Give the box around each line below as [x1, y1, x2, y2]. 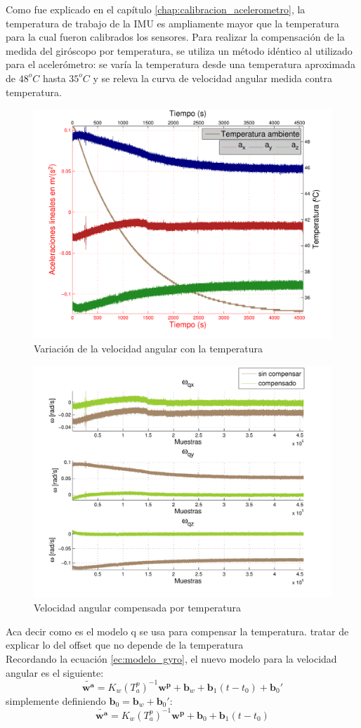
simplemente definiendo [6, 693, 106, 708]
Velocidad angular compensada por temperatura [34, 600, 242, 615]
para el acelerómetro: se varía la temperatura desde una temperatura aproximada [6, 57, 355, 72]
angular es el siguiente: [6, 665, 104, 680]
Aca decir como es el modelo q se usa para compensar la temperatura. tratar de [6, 623, 349, 638]
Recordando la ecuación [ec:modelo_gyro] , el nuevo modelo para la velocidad [6, 651, 337, 666]
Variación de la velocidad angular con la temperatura [34, 341, 263, 356]
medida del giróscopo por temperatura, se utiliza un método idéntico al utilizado [6, 43, 353, 58]
